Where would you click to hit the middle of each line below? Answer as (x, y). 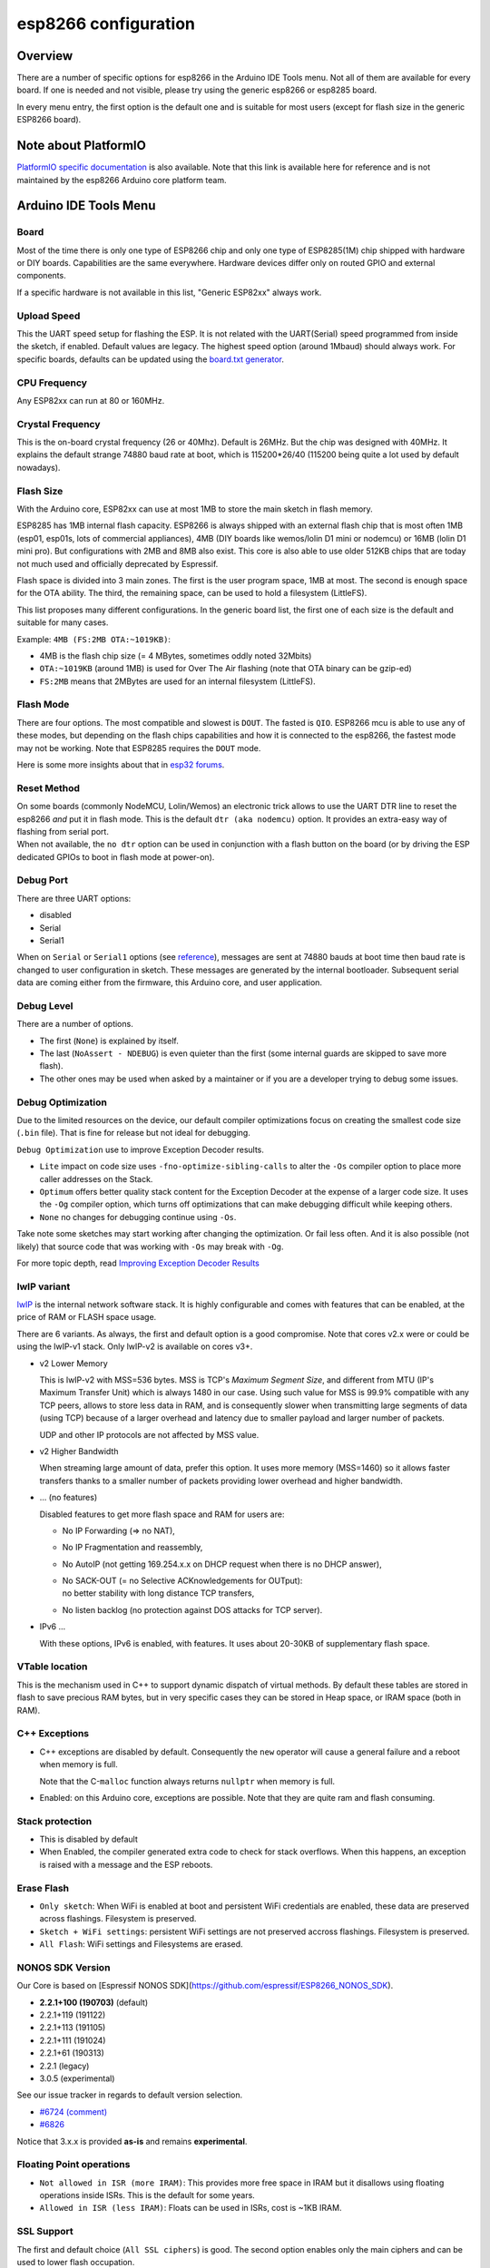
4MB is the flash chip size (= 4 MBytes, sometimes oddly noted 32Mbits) (176, 655)
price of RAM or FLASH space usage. (87, 1317)
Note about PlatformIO (82, 146)
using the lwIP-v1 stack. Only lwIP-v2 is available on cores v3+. (135, 1346)
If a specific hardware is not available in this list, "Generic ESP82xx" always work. (169, 292)
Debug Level (45, 1005)
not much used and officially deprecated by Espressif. (118, 563)
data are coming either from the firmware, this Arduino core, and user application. (169, 982)
